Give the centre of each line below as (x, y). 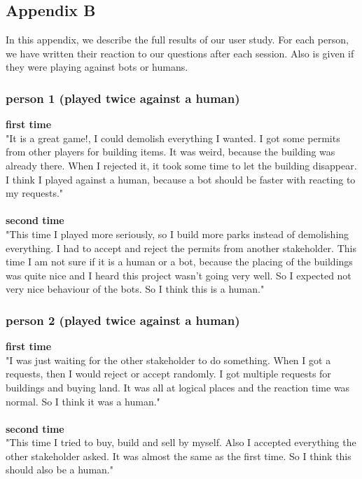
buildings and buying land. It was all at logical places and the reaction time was (178, 387)
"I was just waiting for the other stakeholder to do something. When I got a (168, 360)
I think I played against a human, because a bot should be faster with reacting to (181, 179)
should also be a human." (60, 470)
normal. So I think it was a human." (83, 401)
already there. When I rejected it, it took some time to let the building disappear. (181, 165)
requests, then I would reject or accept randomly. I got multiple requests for (168, 374)
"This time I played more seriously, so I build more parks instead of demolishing (177, 234)
